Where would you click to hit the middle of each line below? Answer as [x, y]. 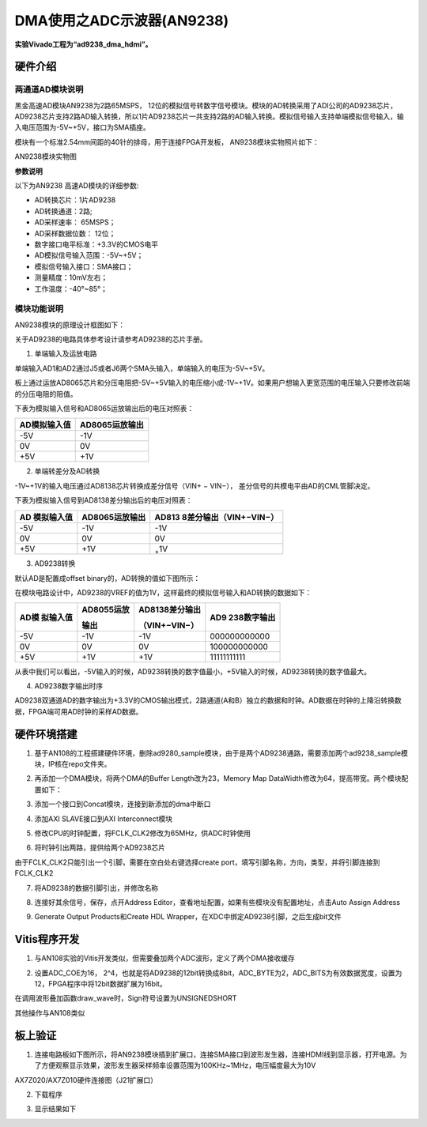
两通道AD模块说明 [49, 89]
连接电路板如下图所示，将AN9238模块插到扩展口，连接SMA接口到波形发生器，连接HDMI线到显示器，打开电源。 [217, 1054]
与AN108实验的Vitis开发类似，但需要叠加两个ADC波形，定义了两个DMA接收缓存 [165, 958]
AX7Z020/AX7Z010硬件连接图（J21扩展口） [86, 1080]
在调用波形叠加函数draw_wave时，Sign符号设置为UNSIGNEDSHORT [126, 998]
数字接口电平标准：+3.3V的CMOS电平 [96, 244]
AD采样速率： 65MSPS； [75, 222]
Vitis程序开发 [47, 939]
